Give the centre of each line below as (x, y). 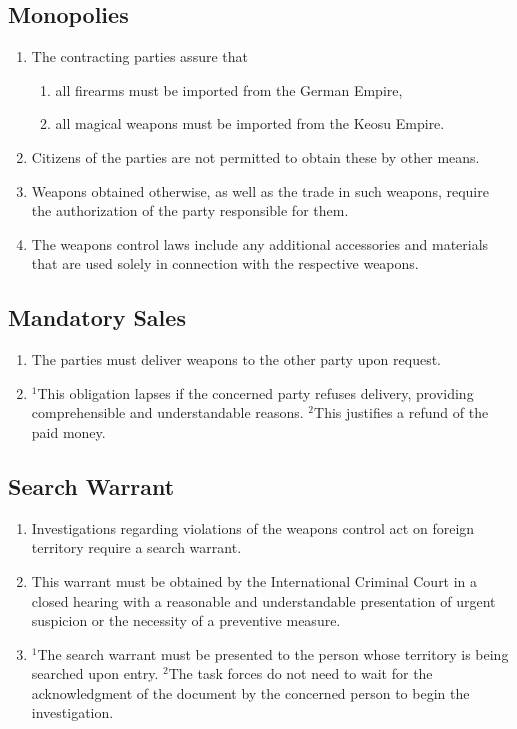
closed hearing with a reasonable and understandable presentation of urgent (263, 600)
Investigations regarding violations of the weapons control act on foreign (253, 527)
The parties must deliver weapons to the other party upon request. (236, 359)
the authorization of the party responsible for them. (190, 210)
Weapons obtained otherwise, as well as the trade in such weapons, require (260, 190)
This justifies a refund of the (401, 412)
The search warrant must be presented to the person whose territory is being (273, 653)
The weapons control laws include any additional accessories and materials (260, 243)
